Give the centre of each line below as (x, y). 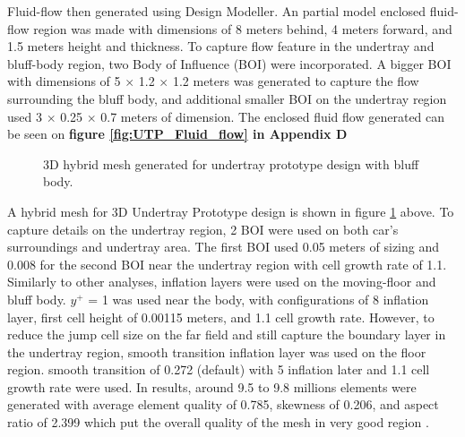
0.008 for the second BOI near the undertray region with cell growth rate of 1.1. (227, 264)
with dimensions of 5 (64, 81)
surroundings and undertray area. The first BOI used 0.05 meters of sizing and (224, 247)
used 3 (25, 116)
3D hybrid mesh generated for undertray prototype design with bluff (231, 163)
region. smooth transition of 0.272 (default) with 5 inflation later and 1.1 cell (219, 369)
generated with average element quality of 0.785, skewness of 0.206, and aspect (223, 404)
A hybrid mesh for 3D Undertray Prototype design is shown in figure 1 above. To (231, 211)
